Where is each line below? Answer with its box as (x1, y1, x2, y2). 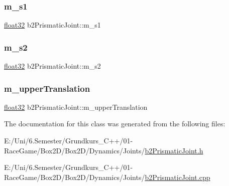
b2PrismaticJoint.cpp (145, 171, 210, 182)
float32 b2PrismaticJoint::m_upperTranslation (4, 101, 148, 112)
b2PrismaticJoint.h (145, 145, 203, 155)
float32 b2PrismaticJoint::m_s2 (4, 61, 101, 71)
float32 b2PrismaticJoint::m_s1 (4, 20, 101, 30)
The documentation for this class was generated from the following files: (4, 118, 225, 129)
